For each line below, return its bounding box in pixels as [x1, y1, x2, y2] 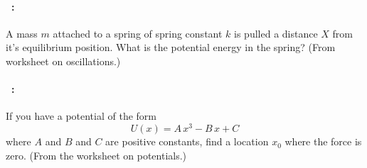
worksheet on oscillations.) [6, 53, 121, 68]
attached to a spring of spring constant [53, 26, 223, 40]
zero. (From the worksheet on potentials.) [6, 147, 187, 162]
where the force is [284, 134, 362, 149]
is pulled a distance [234, 26, 318, 40]
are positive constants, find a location [105, 134, 269, 149]
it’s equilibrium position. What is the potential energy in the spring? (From [6, 40, 336, 55]
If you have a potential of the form [6, 108, 156, 123]
